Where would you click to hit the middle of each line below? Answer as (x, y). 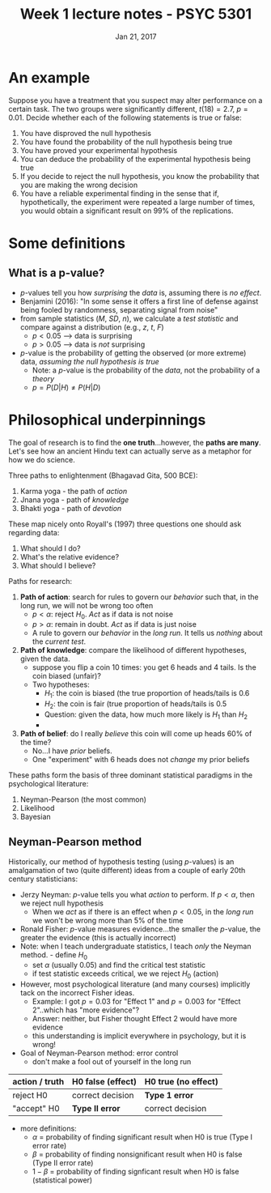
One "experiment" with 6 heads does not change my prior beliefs (141, 759)
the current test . (59, 641)
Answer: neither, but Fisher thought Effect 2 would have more (134, 1019)
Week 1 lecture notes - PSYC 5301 (136, 14)
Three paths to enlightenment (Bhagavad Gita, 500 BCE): (103, 475)
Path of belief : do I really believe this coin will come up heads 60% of (136, 733)
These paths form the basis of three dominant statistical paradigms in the (131, 775)
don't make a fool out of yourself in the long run (112, 1062)
